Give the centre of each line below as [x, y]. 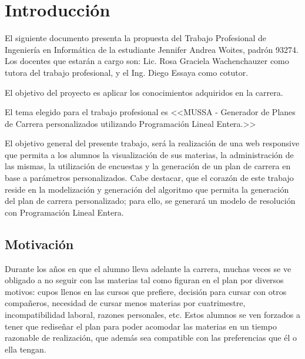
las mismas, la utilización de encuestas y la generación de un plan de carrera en [148, 166]
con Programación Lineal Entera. [64, 212]
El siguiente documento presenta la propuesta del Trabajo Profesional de [135, 38]
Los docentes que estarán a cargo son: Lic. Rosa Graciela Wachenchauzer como [147, 61]
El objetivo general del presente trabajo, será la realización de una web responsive [152, 143]
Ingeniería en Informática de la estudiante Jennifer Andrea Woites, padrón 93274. [152, 49]
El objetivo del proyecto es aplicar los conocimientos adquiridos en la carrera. [144, 92]
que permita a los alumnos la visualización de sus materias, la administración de [149, 154]
